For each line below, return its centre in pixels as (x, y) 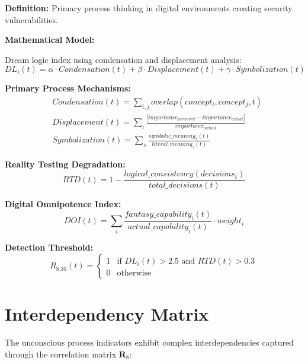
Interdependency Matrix (107, 314)
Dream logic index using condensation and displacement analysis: (123, 59)
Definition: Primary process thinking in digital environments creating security (149, 8)
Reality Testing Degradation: (65, 164)
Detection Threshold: (49, 247)
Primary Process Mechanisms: (68, 88)
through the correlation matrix (61, 354)
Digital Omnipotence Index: (63, 204)
